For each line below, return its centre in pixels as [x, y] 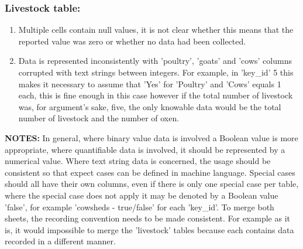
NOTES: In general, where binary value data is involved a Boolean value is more [151, 137]
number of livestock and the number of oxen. [99, 118]
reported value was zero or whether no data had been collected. [132, 41]
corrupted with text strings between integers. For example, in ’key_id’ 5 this [156, 72]
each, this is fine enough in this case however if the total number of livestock [156, 95]
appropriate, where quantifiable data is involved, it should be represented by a [145, 149]
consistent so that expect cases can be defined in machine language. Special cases [150, 172]
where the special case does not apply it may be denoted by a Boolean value [142, 195]
